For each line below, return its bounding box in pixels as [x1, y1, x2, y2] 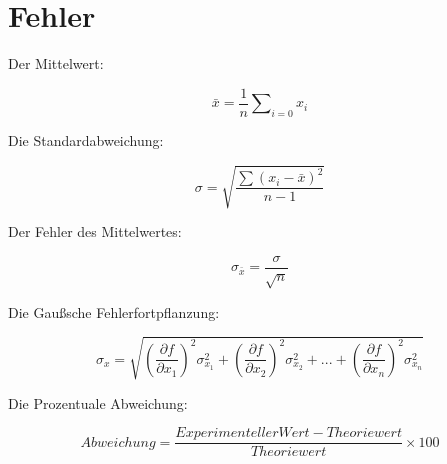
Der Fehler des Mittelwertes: [8, 221, 182, 242]
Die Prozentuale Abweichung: [8, 392, 188, 413]
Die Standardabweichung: [8, 129, 164, 150]
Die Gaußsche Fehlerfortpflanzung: [8, 301, 220, 322]
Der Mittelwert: [8, 53, 104, 74]
